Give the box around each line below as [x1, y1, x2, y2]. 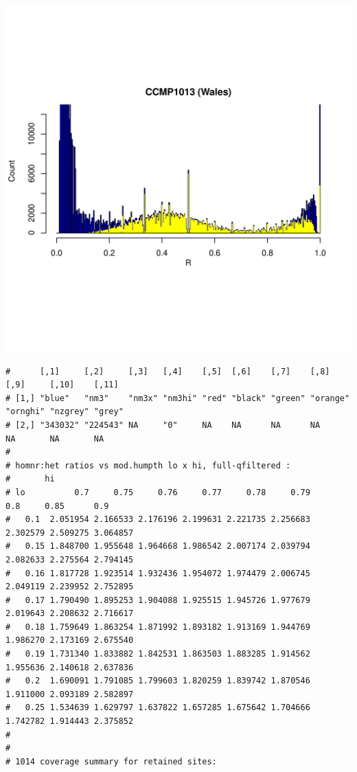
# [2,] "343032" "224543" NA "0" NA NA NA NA [5, 420, 321, 430]
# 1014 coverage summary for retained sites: [5, 756, 217, 767]
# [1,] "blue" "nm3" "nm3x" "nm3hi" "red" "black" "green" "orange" [5, 393, 350, 403]
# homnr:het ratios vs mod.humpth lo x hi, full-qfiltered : [5, 460, 291, 470]
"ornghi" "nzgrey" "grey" [5, 407, 124, 417]
